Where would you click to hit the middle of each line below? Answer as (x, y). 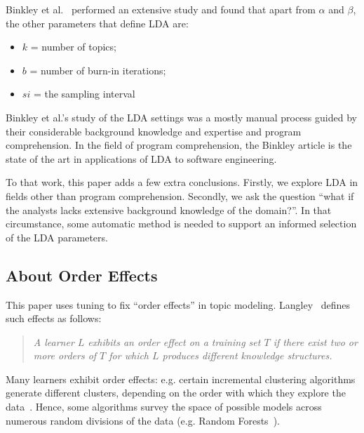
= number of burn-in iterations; (98, 70)
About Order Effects (82, 275)
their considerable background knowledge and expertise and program (154, 131)
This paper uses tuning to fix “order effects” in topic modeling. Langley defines (178, 304)
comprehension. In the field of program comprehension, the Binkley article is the (179, 145)
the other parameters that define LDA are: (97, 23)
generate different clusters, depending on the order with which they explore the (176, 393)
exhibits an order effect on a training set (174, 341)
